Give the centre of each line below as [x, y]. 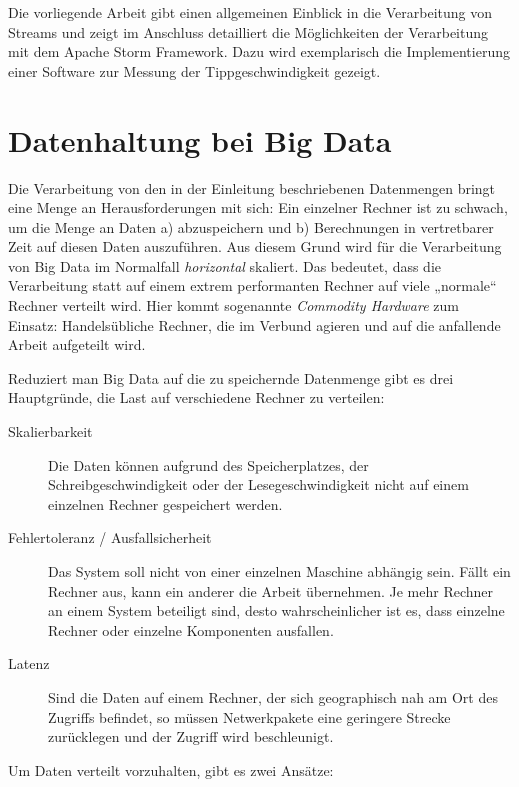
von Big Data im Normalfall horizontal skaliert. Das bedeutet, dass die [225, 265]
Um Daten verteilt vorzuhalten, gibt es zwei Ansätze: [171, 769]
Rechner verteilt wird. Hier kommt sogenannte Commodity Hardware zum [233, 305]
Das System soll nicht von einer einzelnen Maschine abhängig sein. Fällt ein [279, 571]
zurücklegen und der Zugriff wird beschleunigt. [191, 736]
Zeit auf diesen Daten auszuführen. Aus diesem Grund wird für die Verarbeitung [255, 246]
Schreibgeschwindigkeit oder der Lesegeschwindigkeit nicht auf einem [258, 484]
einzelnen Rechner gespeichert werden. [165, 503]
